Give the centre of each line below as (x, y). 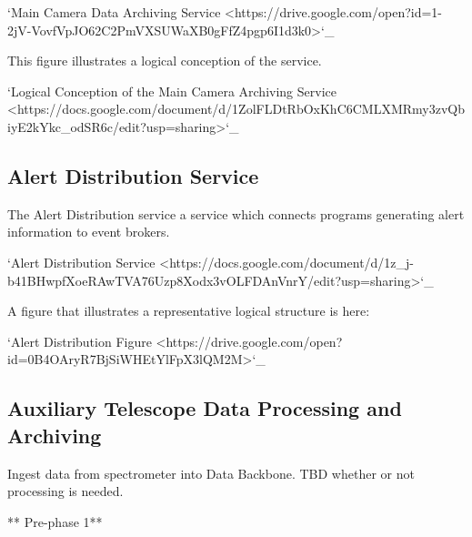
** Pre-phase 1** (55, 521)
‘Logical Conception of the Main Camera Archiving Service (172, 91)
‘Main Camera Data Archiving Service (114, 12)
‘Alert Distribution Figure (80, 341)
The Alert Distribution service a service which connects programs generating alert (236, 213)
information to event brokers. (89, 232)
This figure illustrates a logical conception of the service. (165, 61)
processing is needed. (65, 491)
